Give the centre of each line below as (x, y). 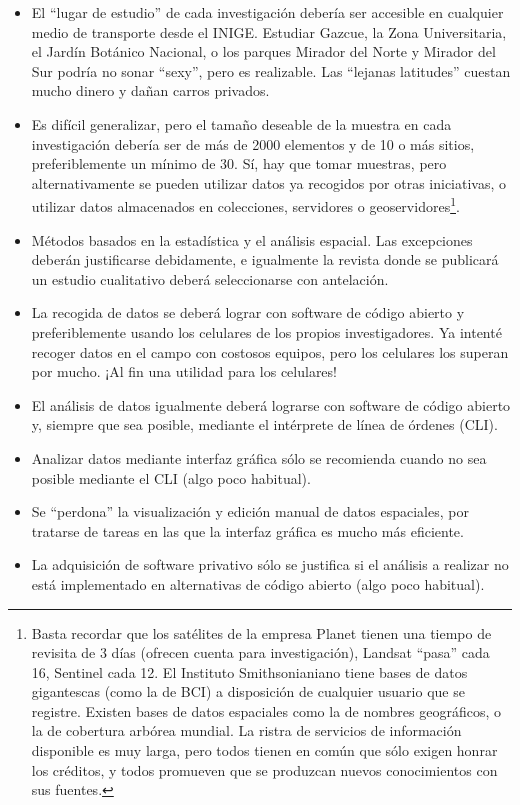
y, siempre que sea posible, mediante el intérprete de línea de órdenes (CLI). (264, 424)
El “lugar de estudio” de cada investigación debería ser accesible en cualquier (267, 12)
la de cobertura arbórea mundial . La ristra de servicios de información (246, 730)
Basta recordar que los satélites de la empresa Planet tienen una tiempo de (261, 632)
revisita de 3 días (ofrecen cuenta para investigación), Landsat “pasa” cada (260, 652)
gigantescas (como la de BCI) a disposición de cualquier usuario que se (248, 691)
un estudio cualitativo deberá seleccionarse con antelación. (210, 278)
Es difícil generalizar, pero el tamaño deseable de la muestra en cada (241, 123)
